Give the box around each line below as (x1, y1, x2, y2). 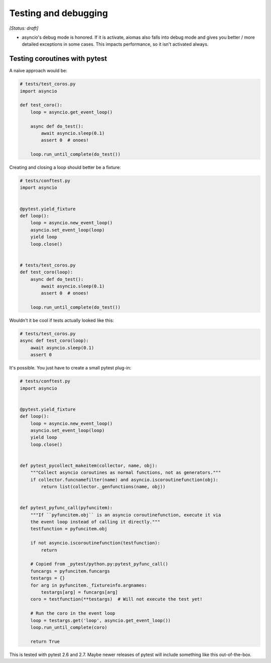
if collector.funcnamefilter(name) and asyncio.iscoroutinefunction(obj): (30, 477, 218, 483)
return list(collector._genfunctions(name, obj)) (41, 484, 166, 490)
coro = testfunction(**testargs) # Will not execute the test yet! (30, 596, 203, 602)
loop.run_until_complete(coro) (30, 624, 107, 630)
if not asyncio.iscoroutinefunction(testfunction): (30, 540, 161, 546)
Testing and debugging (9, 8, 108, 19)
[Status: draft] (9, 25, 39, 31)
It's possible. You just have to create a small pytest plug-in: (9, 365, 131, 371)
